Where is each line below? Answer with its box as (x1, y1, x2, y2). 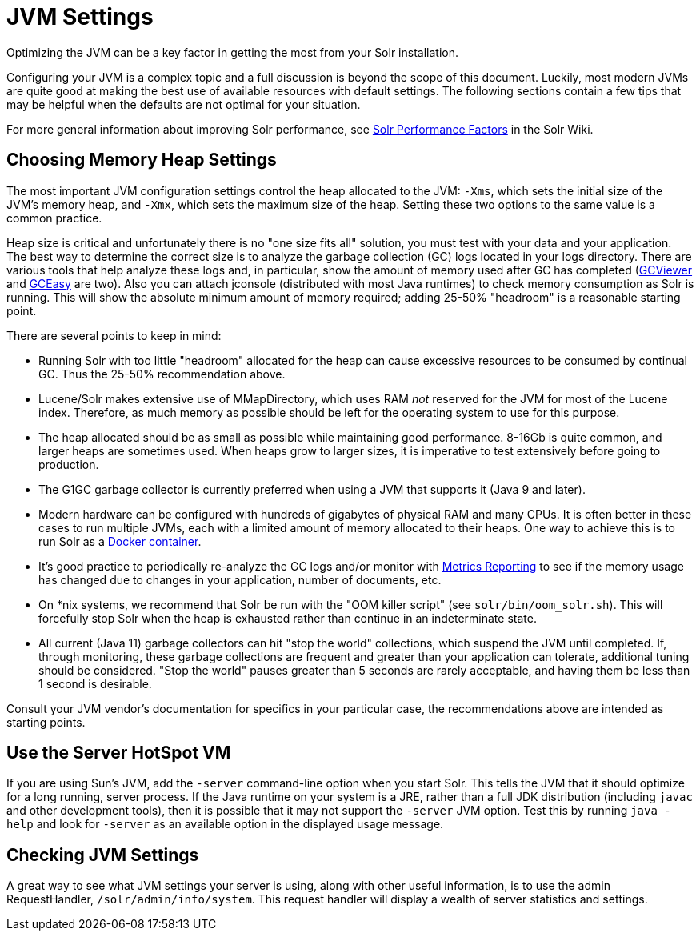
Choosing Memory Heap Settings (6, 150, 277, 170)
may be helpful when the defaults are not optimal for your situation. (6, 97, 361, 111)
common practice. (6, 210, 102, 225)
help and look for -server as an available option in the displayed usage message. (6, 817, 444, 831)
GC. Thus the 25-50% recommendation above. (38, 366, 286, 381)
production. (38, 457, 99, 471)
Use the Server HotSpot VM (6, 743, 231, 763)
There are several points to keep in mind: (6, 328, 222, 342)
